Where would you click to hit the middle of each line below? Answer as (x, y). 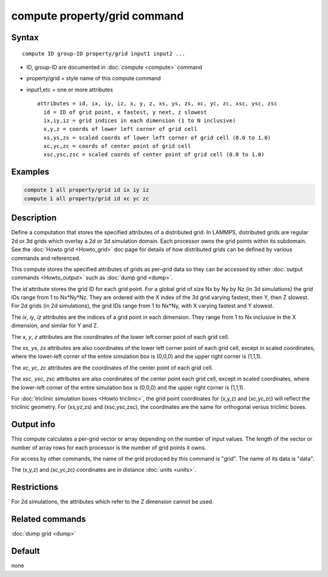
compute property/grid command (97, 16)
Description (34, 218)
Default (26, 551)
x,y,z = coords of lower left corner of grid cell (120, 129)
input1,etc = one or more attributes (70, 89)
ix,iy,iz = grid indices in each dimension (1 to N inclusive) (140, 121)
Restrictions (35, 487)
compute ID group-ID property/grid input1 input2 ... (104, 54)
